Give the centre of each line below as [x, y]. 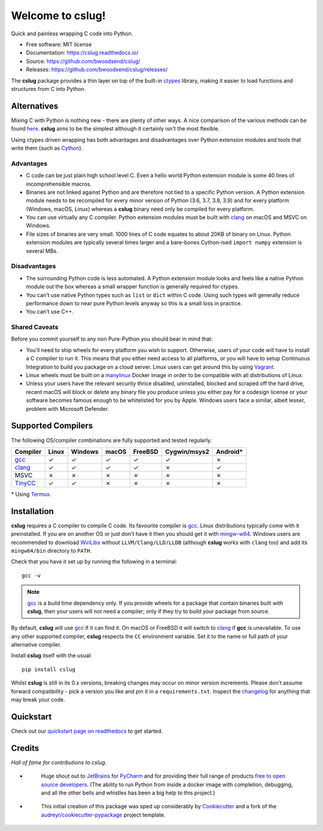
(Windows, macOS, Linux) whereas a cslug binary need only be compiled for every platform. [140, 209]
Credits [25, 748]
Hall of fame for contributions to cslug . [59, 762]
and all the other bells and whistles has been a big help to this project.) [128, 793]
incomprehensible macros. [59, 184]
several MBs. [42, 251]
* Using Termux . [31, 494]
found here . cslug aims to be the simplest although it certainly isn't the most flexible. [115, 129]
